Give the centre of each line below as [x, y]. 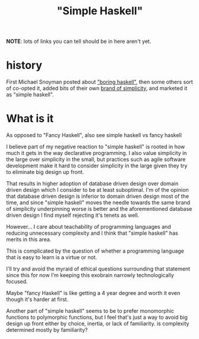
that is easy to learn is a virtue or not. [52, 257]
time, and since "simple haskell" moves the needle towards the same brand [98, 203]
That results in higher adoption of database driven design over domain [92, 184]
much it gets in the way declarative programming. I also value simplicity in [97, 153]
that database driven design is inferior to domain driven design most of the [97, 196]
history [24, 65]
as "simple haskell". [30, 95]
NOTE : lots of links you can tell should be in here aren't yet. [79, 41]
